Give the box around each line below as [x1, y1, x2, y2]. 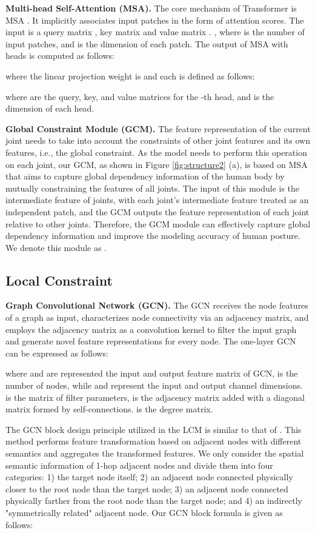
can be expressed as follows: [5, 346, 108, 359]
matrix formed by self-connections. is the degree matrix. [5, 403, 213, 415]
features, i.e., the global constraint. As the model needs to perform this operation [5, 146, 307, 158]
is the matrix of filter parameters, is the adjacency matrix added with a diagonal [5, 391, 305, 403]
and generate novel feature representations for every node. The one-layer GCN [5, 335, 296, 347]
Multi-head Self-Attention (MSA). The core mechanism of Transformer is [5, 2, 297, 14]
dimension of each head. [5, 102, 94, 115]
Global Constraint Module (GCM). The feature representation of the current [5, 122, 311, 135]
